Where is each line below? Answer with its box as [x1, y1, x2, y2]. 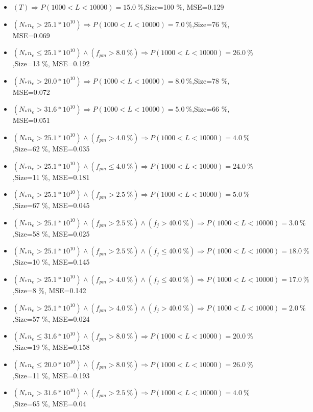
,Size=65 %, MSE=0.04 [12, 398, 86, 409]
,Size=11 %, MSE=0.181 [12, 171, 90, 182]
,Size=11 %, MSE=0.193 [12, 370, 90, 380]
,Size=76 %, [192, 18, 230, 29]
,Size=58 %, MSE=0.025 [12, 228, 90, 239]
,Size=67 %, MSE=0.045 [12, 200, 90, 211]
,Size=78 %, [192, 75, 230, 86]
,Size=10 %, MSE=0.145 [12, 256, 90, 267]
